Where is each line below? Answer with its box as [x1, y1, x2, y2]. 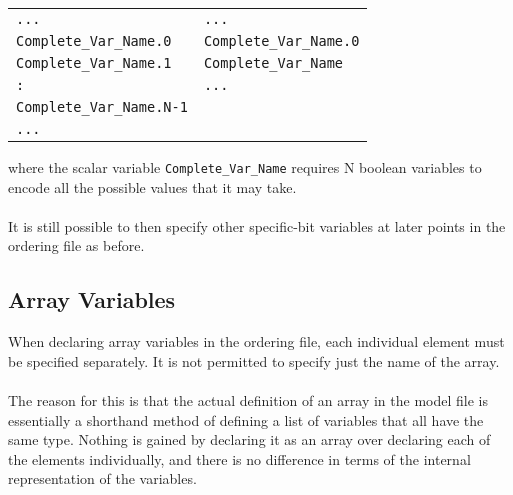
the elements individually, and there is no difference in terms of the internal [8, 448, 471, 469]
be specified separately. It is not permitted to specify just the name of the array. [8, 350, 500, 371]
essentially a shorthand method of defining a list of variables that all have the [8, 409, 484, 430]
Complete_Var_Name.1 [16, 55, 172, 71]
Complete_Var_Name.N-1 [16, 99, 188, 115]
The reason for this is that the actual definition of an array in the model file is [8, 390, 488, 411]
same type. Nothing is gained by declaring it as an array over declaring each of [8, 429, 491, 450]
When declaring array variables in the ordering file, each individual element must [8, 331, 505, 352]
